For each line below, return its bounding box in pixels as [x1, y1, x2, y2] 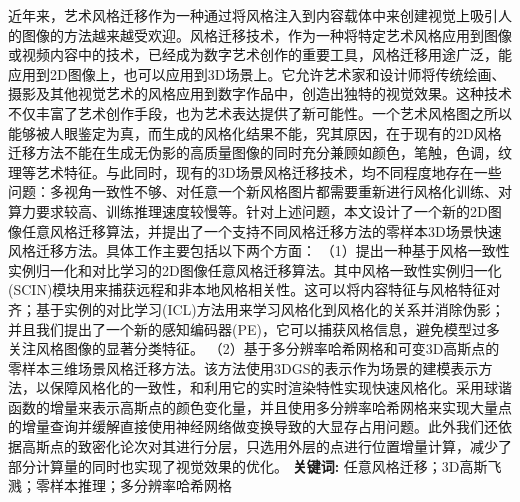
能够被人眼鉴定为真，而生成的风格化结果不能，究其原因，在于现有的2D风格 [8, 122, 502, 143]
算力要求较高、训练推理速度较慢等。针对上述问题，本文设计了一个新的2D [8, 200, 488, 221]
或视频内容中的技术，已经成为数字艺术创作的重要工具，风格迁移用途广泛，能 [8, 44, 512, 65]
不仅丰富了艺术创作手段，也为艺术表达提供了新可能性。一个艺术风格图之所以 [8, 102, 512, 123]
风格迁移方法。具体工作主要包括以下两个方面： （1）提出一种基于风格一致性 [8, 240, 510, 261]
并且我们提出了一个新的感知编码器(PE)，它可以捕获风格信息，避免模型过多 [8, 318, 500, 339]
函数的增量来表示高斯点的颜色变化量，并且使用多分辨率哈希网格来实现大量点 [8, 396, 512, 417]
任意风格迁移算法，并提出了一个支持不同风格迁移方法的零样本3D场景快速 [21, 220, 502, 241]
